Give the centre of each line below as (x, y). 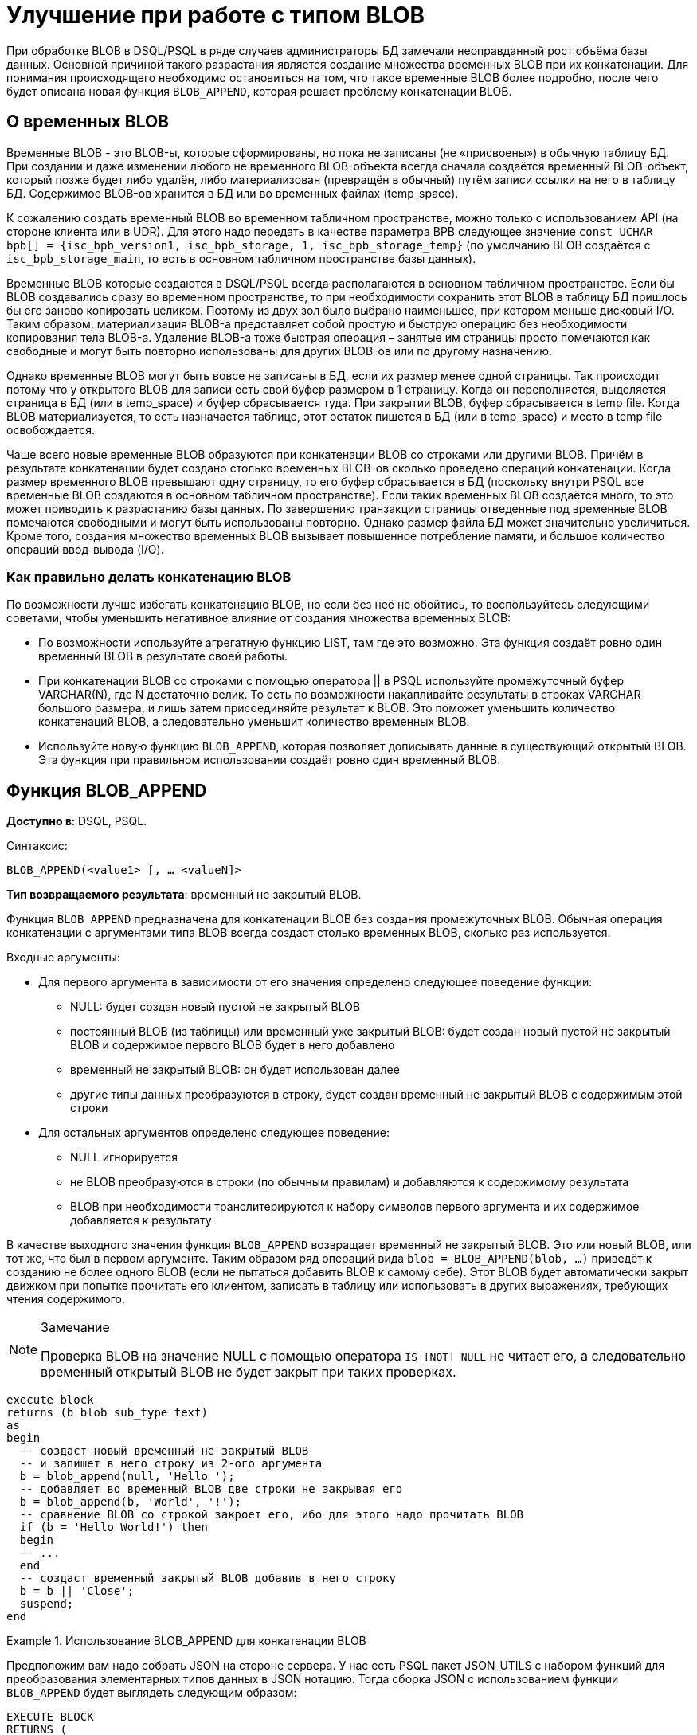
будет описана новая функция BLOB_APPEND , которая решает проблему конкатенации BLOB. (259, 91)
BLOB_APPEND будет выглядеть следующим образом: (152, 1693)
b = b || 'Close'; (77, 1591)
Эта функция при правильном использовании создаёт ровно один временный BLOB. (270, 760)
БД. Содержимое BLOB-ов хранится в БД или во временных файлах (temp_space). (233, 193)
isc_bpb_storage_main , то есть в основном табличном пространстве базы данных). (241, 258)
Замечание (75, 1328)
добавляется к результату (141, 1220)
